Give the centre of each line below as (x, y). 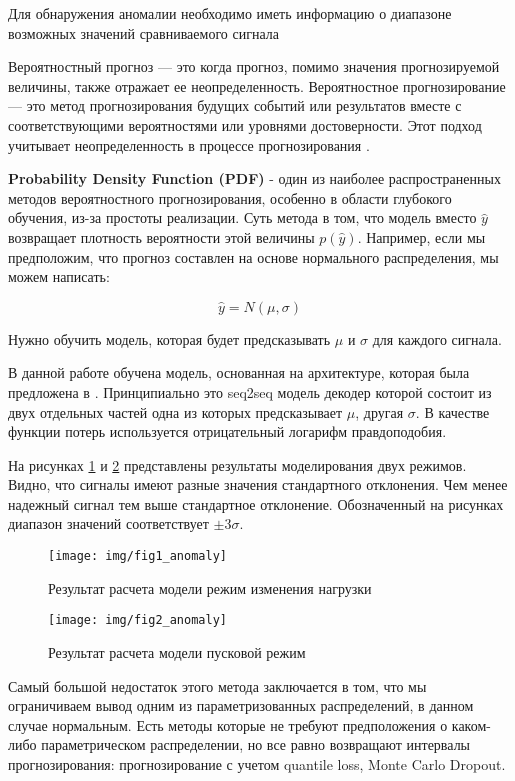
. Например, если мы (421, 236)
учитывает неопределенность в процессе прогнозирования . (189, 144)
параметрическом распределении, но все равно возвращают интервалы (256, 744)
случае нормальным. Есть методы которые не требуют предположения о (228, 724)
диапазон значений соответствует (108, 523)
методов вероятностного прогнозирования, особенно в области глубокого (230, 197)
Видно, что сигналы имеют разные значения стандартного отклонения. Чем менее (258, 484)
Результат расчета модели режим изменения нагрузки (210, 587)
